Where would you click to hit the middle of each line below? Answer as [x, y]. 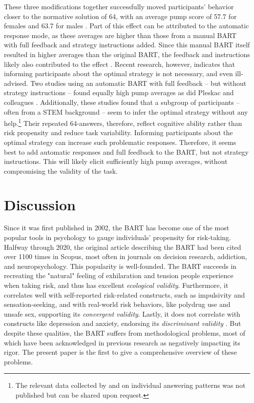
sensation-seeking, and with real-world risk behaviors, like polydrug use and [117, 304]
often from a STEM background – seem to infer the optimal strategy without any [126, 111]
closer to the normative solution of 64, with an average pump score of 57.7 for [120, 16]
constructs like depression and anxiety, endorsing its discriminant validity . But [123, 323]
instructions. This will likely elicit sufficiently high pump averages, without [116, 161]
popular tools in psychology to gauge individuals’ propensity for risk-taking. [117, 237]
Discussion [40, 204]
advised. [16, 83]
